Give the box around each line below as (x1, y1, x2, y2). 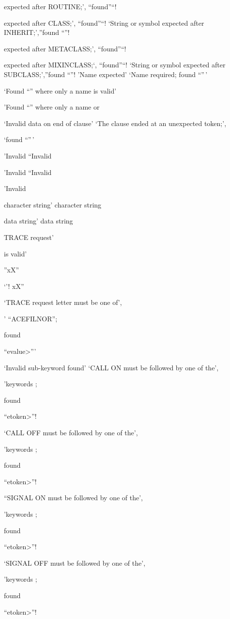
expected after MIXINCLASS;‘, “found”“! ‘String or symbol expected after (4, 60, 226, 70)
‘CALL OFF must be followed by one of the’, (4, 428, 138, 438)
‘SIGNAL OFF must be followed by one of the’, (4, 557, 146, 568)
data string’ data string (4, 216, 73, 226)
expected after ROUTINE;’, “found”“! (4, 1, 117, 11)
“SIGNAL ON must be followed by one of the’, (4, 492, 143, 503)
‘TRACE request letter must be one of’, (4, 297, 122, 307)
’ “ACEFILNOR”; (4, 313, 58, 323)
